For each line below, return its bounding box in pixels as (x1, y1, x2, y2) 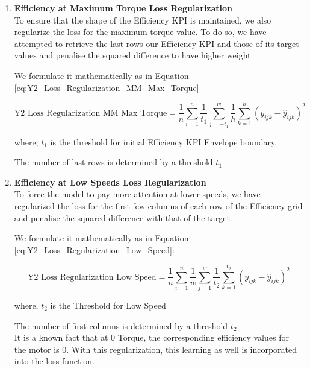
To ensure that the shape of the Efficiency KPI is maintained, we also (14, 13, 271, 26)
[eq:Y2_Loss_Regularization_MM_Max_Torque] (14, 81, 199, 93)
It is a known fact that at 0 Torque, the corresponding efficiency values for (14, 331, 289, 344)
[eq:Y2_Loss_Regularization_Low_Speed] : (14, 243, 175, 256)
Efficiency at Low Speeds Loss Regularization (14, 175, 206, 188)
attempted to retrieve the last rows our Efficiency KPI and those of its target (14, 37, 299, 49)
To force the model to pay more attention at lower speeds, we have (14, 188, 261, 200)
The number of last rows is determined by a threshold (14, 156, 213, 168)
